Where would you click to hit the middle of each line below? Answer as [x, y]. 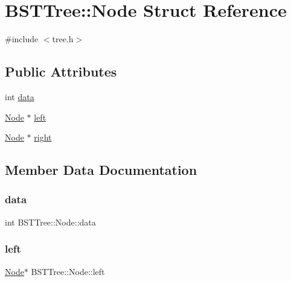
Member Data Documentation [101, 170]
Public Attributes [61, 71]
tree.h [63, 39]
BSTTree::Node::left [68, 271]
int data [20, 96]
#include [22, 39]
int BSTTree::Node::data [50, 222]
